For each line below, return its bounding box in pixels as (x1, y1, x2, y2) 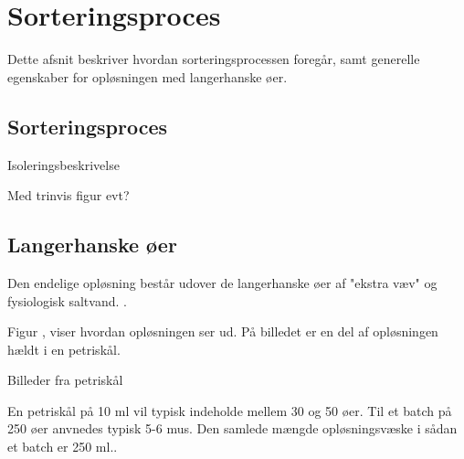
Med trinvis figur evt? (7, 186, 130, 205)
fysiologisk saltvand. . (7, 291, 127, 310)
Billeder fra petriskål (7, 370, 123, 390)
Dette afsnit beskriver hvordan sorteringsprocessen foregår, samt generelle (7, 49, 420, 69)
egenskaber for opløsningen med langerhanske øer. (7, 67, 288, 86)
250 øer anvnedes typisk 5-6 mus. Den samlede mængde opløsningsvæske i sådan (7, 419, 458, 438)
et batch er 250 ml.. (7, 437, 118, 456)
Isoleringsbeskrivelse (7, 155, 120, 174)
